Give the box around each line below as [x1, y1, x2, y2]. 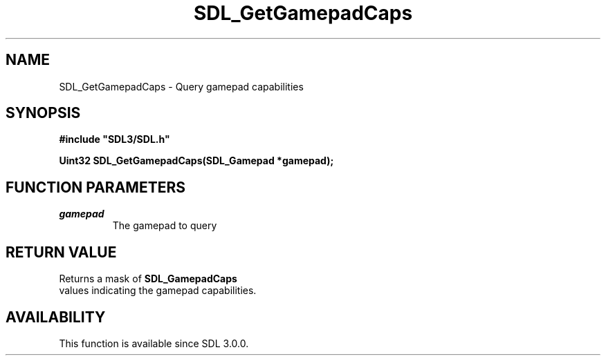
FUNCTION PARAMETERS [6, 178, 185, 196]
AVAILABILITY [6, 308, 106, 326]
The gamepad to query [112, 219, 217, 232]
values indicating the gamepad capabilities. [59, 284, 257, 297]
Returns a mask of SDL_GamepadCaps [59, 273, 237, 285]
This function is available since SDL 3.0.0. [59, 337, 249, 349]
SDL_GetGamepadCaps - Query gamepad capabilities [59, 80, 304, 92]
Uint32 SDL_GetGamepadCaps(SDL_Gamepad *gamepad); [59, 155, 334, 167]
